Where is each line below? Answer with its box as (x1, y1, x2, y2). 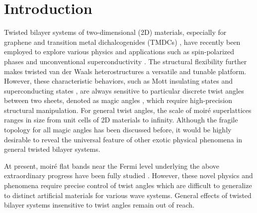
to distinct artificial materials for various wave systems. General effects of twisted (4, 190, 252, 200)
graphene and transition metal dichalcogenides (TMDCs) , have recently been (4, 36, 241, 47)
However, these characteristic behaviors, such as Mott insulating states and (4, 76, 233, 86)
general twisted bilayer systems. (4, 144, 100, 154)
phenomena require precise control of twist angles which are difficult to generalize (4, 180, 252, 191)
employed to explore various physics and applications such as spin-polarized (4, 46, 235, 57)
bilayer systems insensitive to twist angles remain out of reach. (4, 200, 194, 210)
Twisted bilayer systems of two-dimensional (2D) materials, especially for (4, 27, 227, 37)
